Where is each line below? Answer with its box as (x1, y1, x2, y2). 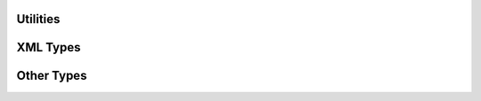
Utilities (16, 12, 61, 27)
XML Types (16, 40, 81, 55)
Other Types (16, 68, 87, 83)
